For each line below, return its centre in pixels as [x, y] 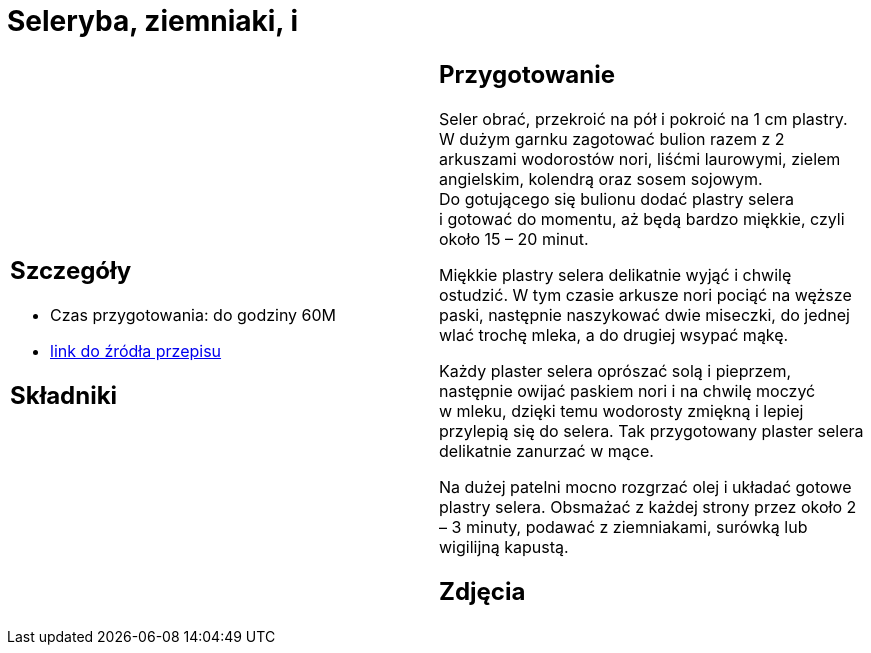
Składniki [64, 395]
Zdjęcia [482, 591]
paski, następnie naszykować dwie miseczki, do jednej [644, 314]
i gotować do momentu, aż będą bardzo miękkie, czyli [642, 218]
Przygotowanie [527, 74]
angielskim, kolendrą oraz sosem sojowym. [601, 178]
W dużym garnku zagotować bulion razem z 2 [612, 138]
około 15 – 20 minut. [514, 238]
